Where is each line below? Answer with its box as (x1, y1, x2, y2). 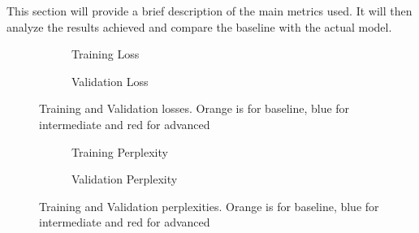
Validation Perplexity (71, 170, 178, 188)
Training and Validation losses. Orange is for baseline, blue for (39, 100, 350, 117)
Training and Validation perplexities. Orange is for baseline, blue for (39, 197, 379, 214)
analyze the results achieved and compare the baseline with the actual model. (6, 18, 392, 35)
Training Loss (71, 45, 140, 63)
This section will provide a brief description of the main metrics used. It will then (6, 2, 413, 19)
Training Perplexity (71, 143, 168, 160)
